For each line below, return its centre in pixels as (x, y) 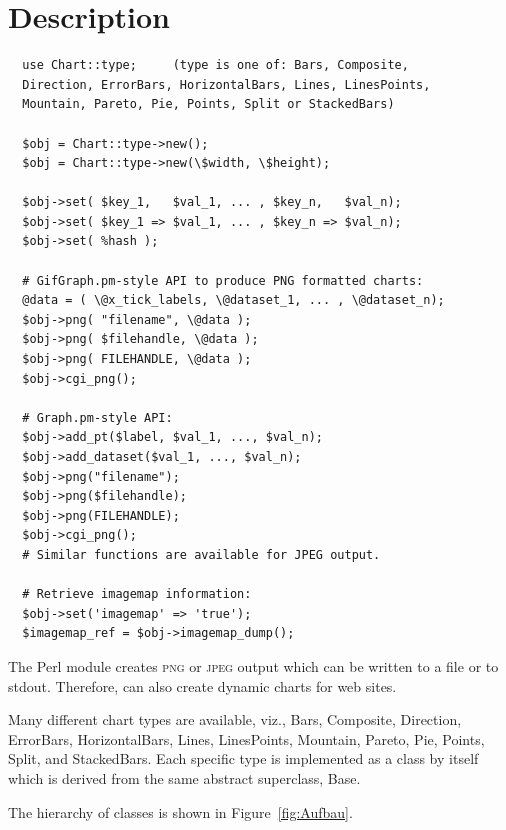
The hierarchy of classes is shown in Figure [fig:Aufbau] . (180, 811)
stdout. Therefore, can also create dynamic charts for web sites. (202, 685)
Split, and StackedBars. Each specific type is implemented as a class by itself (243, 758)
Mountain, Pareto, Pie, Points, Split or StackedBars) (208, 104)
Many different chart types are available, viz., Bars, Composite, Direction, (235, 719)
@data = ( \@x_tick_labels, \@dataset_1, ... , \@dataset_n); (233, 300)
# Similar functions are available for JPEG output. (201, 554)
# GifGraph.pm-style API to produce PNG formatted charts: (223, 280)
